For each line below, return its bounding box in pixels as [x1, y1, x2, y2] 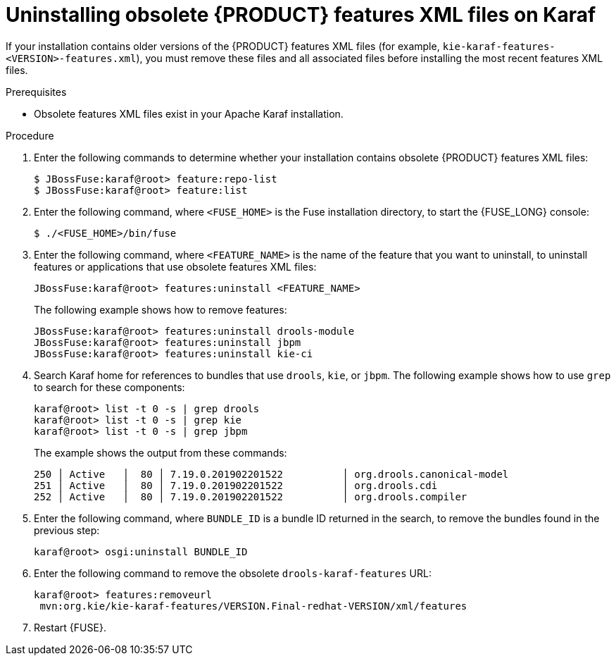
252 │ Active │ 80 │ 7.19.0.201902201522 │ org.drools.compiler [34, 490, 467, 502]
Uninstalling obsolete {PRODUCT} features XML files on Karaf [6, 3, 596, 27]
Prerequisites [6, 85, 67, 98]
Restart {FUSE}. [34, 621, 106, 634]
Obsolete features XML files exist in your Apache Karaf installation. [34, 107, 344, 120]
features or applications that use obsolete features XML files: [34, 260, 317, 273]
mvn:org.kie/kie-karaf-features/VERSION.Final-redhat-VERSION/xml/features [39, 600, 467, 612]
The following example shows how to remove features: [34, 303, 287, 316]
